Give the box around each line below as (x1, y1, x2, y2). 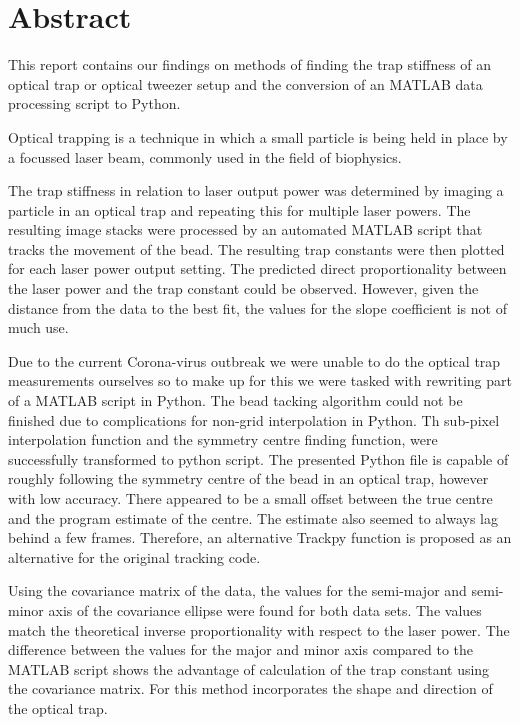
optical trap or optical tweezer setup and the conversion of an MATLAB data (8, 73, 483, 94)
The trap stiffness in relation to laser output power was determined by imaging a (8, 180, 504, 201)
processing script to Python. (8, 93, 181, 114)
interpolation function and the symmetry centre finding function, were (8, 429, 438, 450)
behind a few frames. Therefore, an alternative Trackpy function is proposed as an (8, 527, 512, 548)
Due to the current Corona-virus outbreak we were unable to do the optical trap (8, 350, 501, 371)
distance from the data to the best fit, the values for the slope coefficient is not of (8, 297, 507, 318)
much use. (8, 317, 69, 338)
